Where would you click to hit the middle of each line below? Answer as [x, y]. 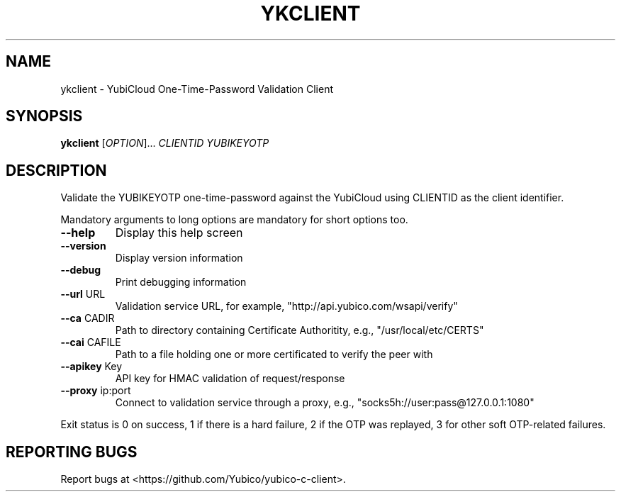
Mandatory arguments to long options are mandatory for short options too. [234, 220]
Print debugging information [181, 282]
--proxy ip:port [96, 391]
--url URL [83, 294]
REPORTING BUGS [72, 452]
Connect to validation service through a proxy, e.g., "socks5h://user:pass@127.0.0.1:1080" [325, 403]
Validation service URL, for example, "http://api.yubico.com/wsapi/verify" [286, 306]
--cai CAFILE [91, 342]
